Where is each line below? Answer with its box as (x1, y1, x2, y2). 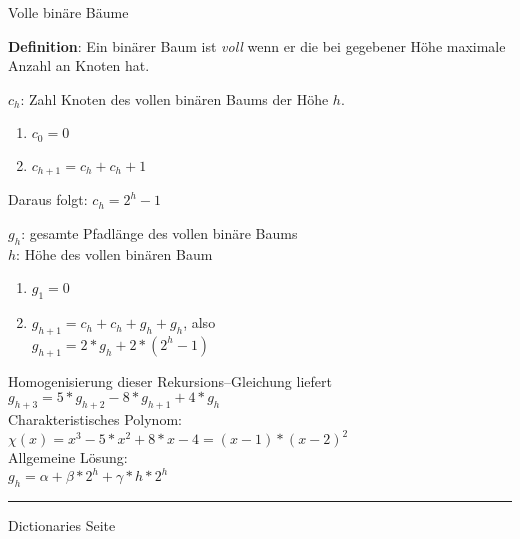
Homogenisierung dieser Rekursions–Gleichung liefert (8, 370, 332, 391)
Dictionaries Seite (8, 515, 116, 536)
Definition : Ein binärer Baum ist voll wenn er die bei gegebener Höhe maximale (8, 35, 506, 56)
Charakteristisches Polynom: (8, 409, 182, 430)
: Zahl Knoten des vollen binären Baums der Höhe (20, 88, 329, 109)
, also (183, 312, 216, 333)
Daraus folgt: (8, 189, 88, 210)
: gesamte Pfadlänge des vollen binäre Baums (21, 222, 298, 243)
